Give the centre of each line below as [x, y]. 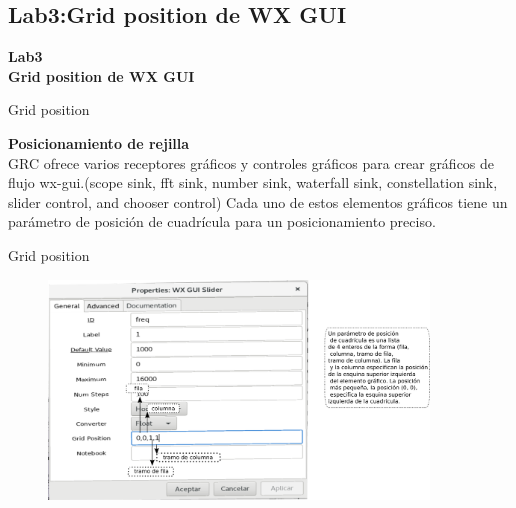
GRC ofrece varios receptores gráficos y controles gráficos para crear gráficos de [251, 162]
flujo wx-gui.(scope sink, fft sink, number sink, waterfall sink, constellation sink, [253, 182]
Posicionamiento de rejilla [99, 142]
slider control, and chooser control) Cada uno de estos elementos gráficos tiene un [258, 201]
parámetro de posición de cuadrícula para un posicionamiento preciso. [222, 221]
